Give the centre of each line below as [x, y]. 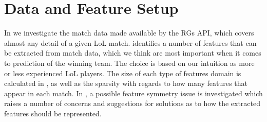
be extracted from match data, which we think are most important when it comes [133, 53]
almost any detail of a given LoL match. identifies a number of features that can [130, 42]
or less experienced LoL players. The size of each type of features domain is [123, 73]
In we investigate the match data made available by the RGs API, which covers [129, 33]
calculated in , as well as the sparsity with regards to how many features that [126, 83]
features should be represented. [53, 113]
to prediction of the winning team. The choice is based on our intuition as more [129, 63]
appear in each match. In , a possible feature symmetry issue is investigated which [133, 93]
